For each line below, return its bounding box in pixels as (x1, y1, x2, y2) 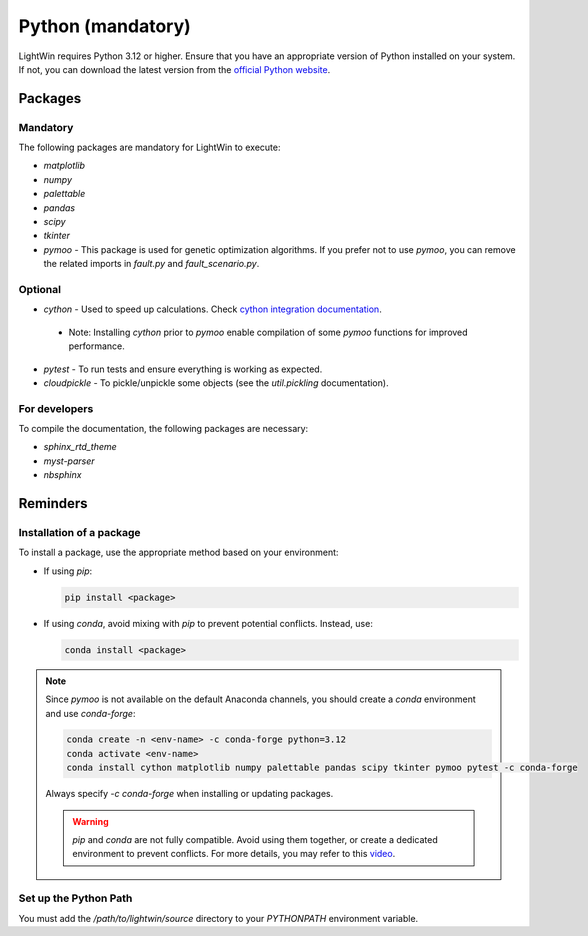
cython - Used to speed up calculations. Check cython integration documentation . (43, 303, 382, 315)
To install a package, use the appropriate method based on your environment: (18, 546, 339, 559)
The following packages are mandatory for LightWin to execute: (18, 141, 281, 154)
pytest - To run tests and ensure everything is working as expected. (43, 363, 323, 375)
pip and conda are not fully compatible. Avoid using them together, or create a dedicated (72, 834, 439, 846)
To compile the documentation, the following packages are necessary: (18, 423, 309, 435)
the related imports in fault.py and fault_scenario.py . (43, 258, 260, 270)
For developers (18, 401, 94, 415)
